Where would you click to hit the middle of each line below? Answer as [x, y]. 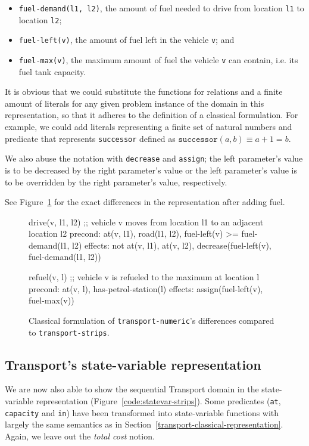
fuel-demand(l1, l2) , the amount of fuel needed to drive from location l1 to [161, 8]
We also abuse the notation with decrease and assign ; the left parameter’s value [154, 158]
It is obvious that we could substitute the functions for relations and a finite [144, 92]
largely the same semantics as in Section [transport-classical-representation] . [144, 424]
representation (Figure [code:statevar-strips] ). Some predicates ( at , [158, 400]
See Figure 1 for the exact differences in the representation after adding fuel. [145, 202]
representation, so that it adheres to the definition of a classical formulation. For [152, 115]
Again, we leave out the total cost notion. [80, 436]
